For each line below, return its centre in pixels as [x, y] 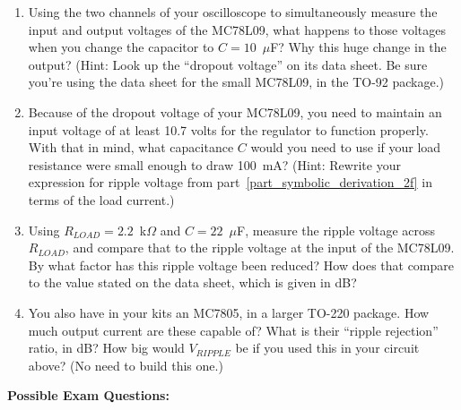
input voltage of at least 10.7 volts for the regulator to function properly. [228, 129]
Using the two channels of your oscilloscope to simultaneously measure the [233, 12]
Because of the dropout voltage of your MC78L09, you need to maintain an [235, 111]
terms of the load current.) [101, 199]
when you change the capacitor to [121, 47]
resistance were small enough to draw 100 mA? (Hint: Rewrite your [214, 164]
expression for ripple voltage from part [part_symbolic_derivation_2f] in [230, 182]
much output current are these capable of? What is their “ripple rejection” [233, 330]
